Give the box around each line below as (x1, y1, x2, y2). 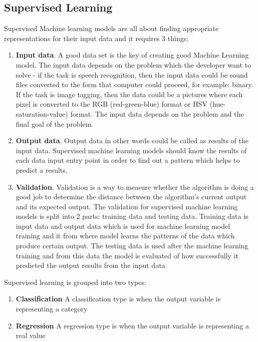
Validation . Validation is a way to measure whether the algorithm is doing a (16, 181, 254, 192)
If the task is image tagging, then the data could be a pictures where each (16, 89, 243, 99)
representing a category (16, 303, 88, 314)
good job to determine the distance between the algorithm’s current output (16, 191, 247, 202)
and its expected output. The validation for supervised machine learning (16, 201, 238, 211)
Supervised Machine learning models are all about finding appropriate (4, 23, 219, 34)
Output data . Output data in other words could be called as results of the (16, 135, 248, 146)
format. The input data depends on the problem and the (70, 108, 244, 119)
